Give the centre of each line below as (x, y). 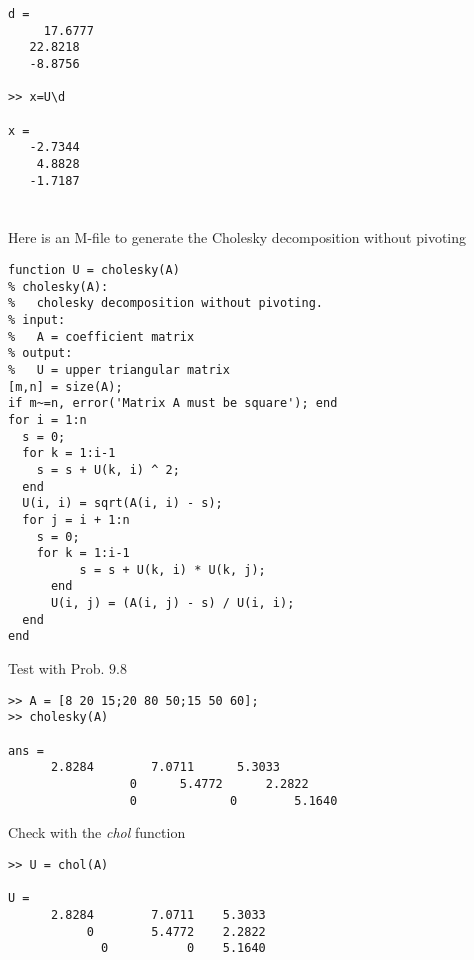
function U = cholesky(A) (94, 270)
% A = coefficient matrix (101, 336)
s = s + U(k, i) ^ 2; (108, 469)
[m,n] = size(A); (65, 386)
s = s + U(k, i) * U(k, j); (172, 569)
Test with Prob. (56, 668)
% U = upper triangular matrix (119, 369)
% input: (37, 319)
